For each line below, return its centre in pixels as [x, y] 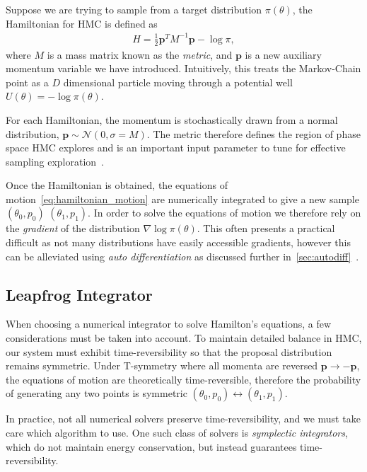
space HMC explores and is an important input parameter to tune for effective [176, 148]
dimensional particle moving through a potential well [178, 82]
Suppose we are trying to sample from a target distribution [134, 9]
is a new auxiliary [283, 54]
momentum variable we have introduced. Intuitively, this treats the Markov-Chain [183, 68]
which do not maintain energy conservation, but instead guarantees [151, 446]
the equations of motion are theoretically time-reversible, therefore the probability [183, 379]
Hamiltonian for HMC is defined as [82, 23]
